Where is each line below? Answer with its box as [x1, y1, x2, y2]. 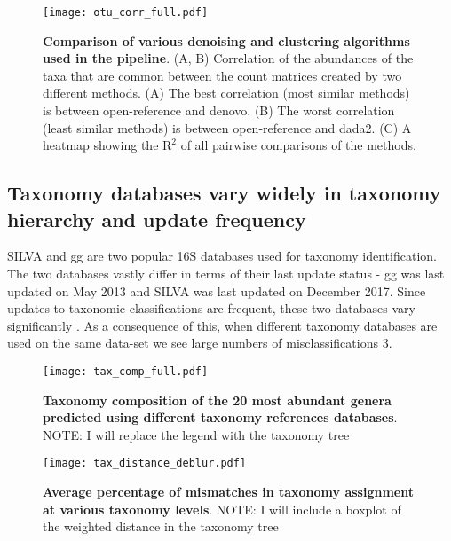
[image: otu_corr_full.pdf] [43, 6, 209, 19]
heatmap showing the [43, 136, 159, 154]
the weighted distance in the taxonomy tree [43, 517, 279, 536]
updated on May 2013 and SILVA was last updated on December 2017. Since [7, 281, 426, 300]
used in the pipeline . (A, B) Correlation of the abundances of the [43, 49, 414, 67]
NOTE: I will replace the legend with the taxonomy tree [43, 425, 350, 443]
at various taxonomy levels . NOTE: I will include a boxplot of [43, 499, 401, 518]
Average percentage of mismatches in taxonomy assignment [43, 482, 414, 501]
